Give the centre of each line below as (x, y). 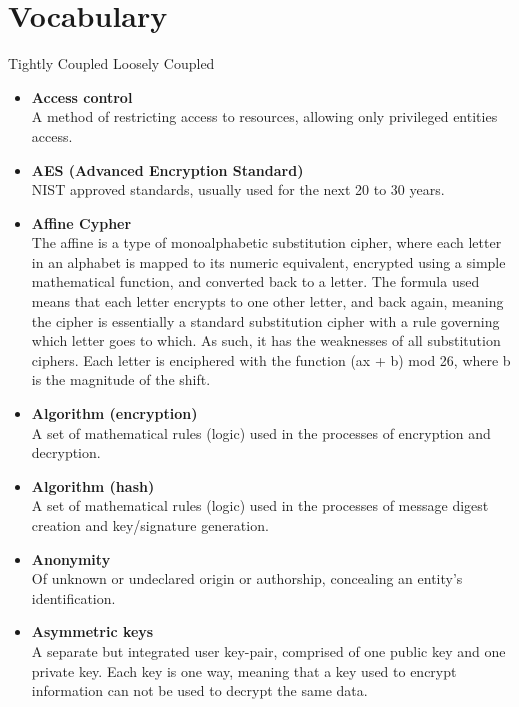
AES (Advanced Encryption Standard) (167, 169)
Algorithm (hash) (93, 485)
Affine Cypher (81, 222)
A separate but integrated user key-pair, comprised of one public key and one (268, 650)
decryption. (66, 452)
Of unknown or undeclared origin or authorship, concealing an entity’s (247, 578)
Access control (82, 96)
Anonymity (71, 558)
